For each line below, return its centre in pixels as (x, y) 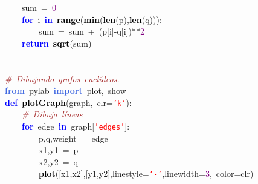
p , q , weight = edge (73, 138)
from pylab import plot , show (66, 90)
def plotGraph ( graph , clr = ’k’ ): (68, 102)
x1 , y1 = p (58, 150)
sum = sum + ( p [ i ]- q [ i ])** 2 (91, 31)
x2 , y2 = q (58, 161)
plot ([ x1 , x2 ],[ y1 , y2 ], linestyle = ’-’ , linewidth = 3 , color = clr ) (146, 173)
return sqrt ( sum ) (57, 43)
